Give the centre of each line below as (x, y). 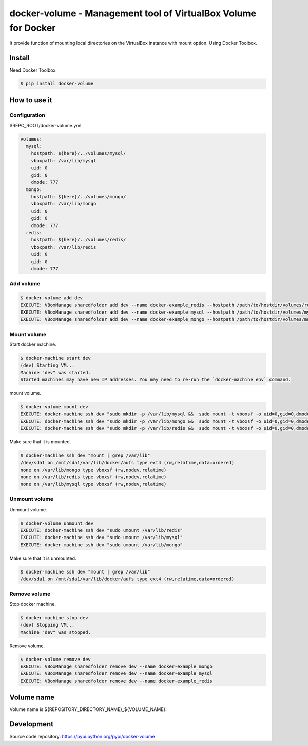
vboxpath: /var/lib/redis (64, 247)
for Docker (33, 28)
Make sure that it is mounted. (40, 442)
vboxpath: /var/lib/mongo (64, 204)
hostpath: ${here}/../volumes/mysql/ (79, 153)
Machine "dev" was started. (55, 372)
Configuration (27, 115)
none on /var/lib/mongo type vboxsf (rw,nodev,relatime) (93, 470)
